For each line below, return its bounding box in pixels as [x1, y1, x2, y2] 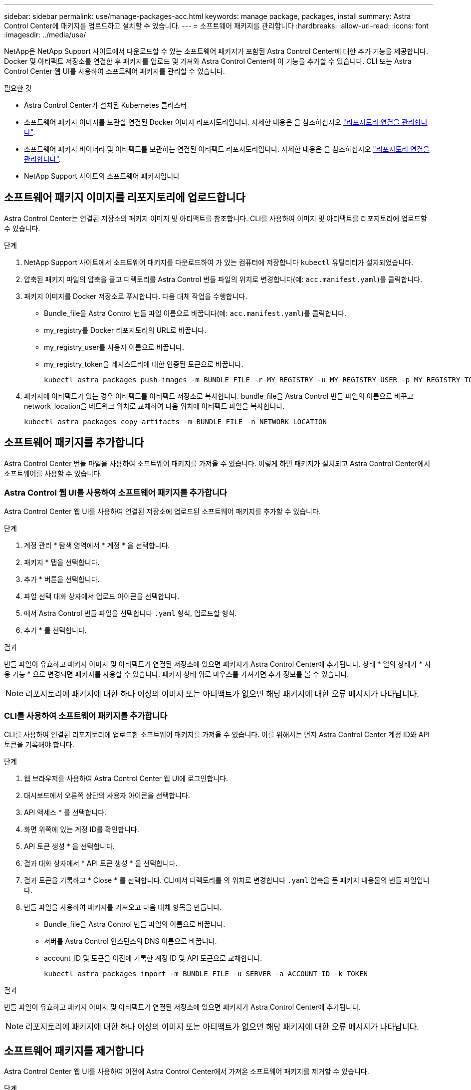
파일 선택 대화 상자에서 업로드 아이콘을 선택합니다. [24, 592, 180, 601]
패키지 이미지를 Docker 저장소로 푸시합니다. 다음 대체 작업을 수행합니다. [24, 291, 247, 300]
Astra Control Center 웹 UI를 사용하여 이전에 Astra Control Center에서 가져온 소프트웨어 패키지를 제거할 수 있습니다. [4, 1067, 369, 1076]
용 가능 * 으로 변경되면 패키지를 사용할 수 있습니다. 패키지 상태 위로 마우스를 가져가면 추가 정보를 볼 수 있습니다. [4, 670, 349, 679]
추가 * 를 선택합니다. [24, 626, 87, 635]
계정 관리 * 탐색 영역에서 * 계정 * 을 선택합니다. [24, 541, 170, 550]
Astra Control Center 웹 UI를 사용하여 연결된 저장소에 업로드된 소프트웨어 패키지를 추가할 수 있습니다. [4, 507, 321, 516]
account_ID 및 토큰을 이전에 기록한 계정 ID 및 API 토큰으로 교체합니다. [44, 954, 262, 963]
